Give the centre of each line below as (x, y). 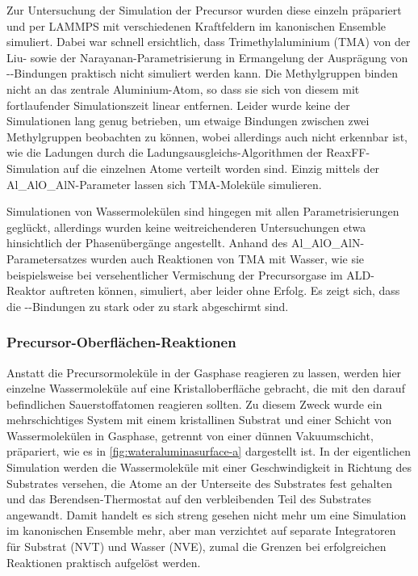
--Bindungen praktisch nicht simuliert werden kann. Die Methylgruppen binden (202, 73)
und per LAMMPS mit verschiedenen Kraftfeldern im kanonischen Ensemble (196, 25)
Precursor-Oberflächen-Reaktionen (121, 342)
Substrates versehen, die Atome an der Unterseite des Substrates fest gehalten (199, 483)
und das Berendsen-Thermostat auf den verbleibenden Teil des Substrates (189, 499)
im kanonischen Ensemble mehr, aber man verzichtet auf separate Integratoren (201, 530)
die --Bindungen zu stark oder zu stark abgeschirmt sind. (148, 306)
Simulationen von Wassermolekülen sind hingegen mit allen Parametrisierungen (203, 211)
